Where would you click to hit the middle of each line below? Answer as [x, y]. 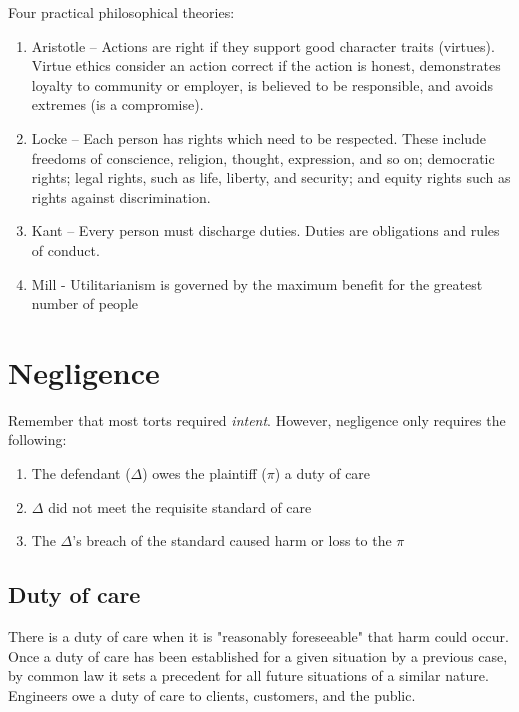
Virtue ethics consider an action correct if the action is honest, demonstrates [266, 65]
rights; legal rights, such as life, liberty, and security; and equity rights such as [271, 177]
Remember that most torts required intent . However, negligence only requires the [257, 419]
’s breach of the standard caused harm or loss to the [232, 540]
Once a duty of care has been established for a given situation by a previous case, [258, 655]
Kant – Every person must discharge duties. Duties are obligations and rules [265, 230]
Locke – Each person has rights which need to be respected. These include [259, 137]
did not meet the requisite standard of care [180, 506]
